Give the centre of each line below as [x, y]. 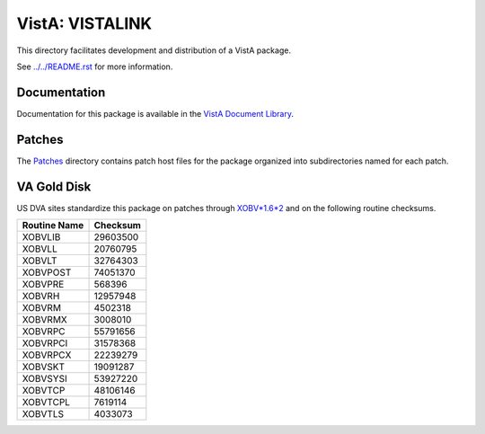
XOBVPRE [43, 285]
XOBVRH [41, 297]
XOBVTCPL [46, 403]
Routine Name [53, 226]
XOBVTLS [43, 414]
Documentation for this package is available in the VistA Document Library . [155, 113]
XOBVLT [40, 261]
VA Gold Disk [54, 186]
